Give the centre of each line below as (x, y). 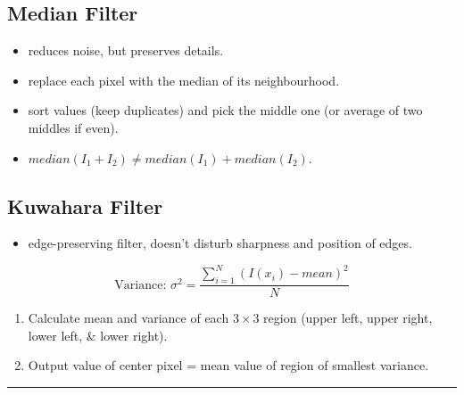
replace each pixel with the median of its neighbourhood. (184, 80)
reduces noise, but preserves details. (126, 50)
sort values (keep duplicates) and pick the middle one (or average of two (225, 110)
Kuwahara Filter (85, 206)
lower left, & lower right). (98, 335)
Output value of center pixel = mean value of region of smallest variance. (228, 365)
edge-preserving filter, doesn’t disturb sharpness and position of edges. (220, 243)
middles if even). (73, 127)
